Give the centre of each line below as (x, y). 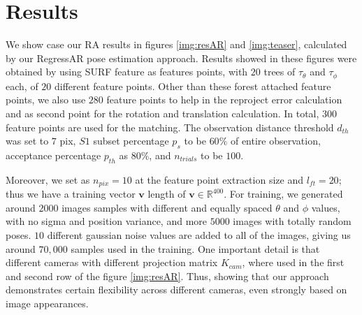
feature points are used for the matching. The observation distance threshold (170, 127)
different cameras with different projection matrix (112, 262)
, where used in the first (293, 262)
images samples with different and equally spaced (167, 207)
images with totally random (292, 221)
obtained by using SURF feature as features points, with (127, 72)
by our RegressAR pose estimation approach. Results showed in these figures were (181, 58)
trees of (280, 72)
